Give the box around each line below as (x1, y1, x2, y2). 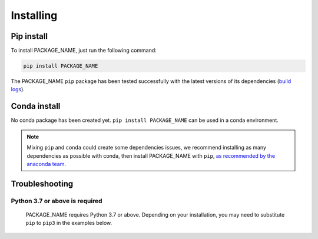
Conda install (11, 101, 61, 111)
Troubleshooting (11, 178, 74, 188)
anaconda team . (26, 160, 66, 167)
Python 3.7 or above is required (11, 197, 102, 205)
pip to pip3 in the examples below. (25, 220, 112, 227)
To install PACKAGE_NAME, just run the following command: (11, 47, 157, 54)
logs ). (11, 86, 25, 93)
